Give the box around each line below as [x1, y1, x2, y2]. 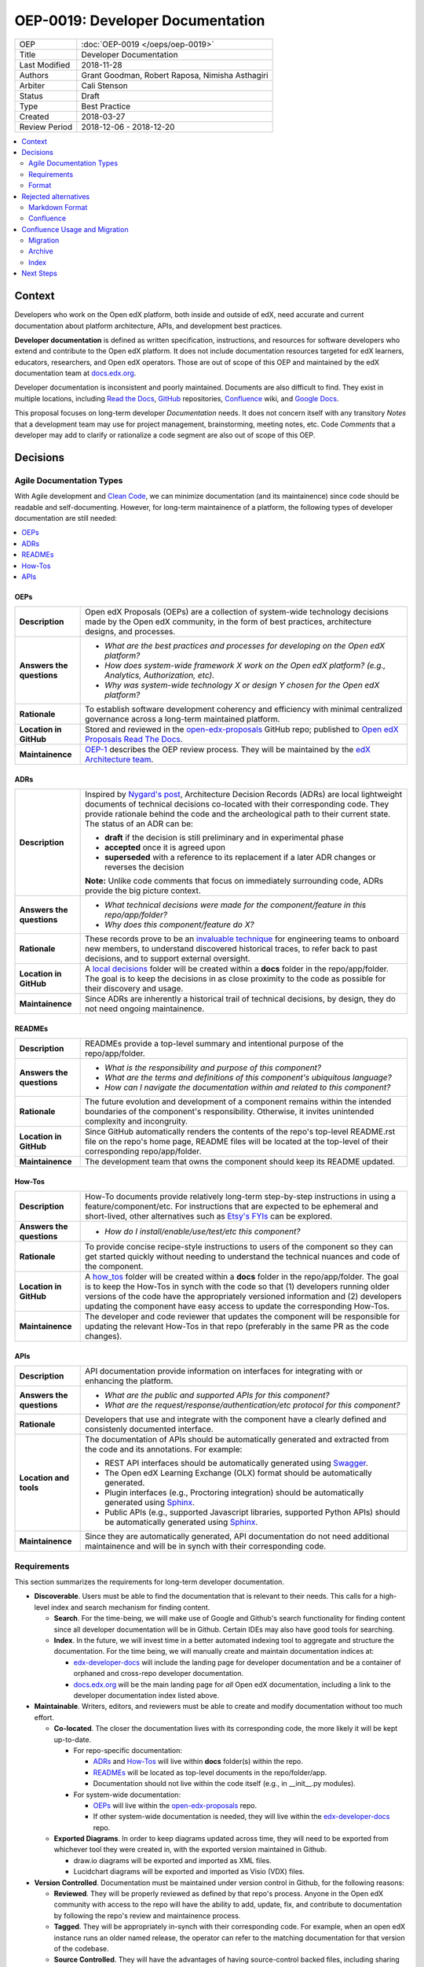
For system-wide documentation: [73, 1790, 181, 1799]
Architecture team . [85, 754, 154, 765]
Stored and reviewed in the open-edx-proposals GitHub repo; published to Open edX [85, 724, 400, 735]
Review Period [19, 121, 73, 132]
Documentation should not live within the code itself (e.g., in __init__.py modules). [93, 1779, 356, 1788]
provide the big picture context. [85, 885, 202, 896]
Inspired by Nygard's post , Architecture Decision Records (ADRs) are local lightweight [85, 789, 403, 800]
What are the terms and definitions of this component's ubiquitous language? [104, 1072, 392, 1083]
